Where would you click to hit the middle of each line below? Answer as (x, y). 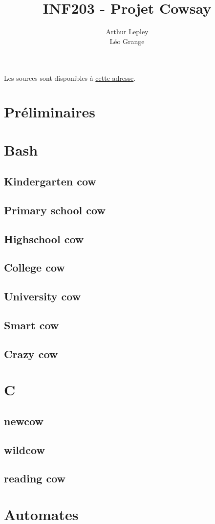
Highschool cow (44, 239)
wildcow (24, 449)
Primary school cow (55, 210)
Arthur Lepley (127, 32)
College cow (34, 267)
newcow (24, 421)
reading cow (35, 478)
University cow (43, 296)
